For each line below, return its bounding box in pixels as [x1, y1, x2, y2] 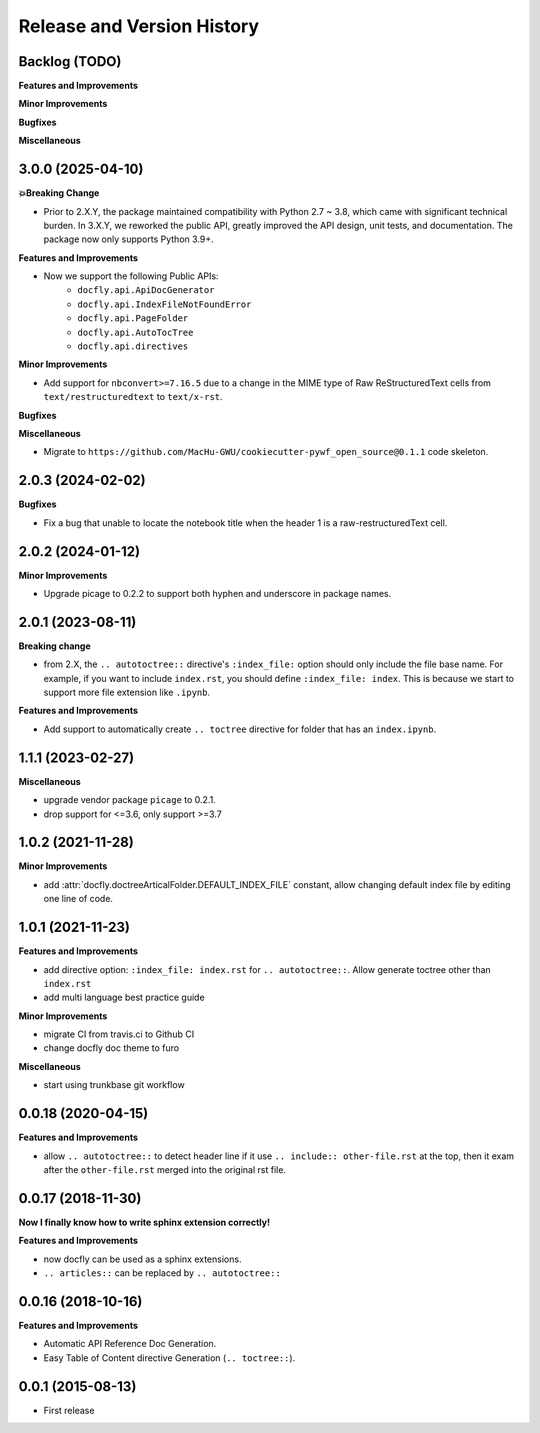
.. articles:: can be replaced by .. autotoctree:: [43, 1267, 282, 1279]
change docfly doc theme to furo [43, 1042, 180, 1054]
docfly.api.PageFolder [77, 313, 189, 324]
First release [43, 1404, 95, 1416]
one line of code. [43, 893, 114, 905]
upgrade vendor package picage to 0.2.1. [43, 794, 217, 806]
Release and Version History [18, 15, 260, 37]
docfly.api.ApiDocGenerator [77, 285, 215, 296]
